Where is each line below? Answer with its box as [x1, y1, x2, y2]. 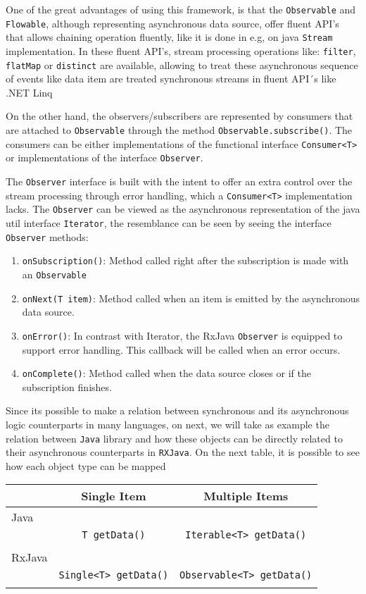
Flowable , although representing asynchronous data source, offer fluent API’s [6, 16, 339, 30]
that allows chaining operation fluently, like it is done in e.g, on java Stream [6, 30, 333, 44]
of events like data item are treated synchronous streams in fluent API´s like [6, 71, 336, 86]
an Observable [22, 266, 87, 281]
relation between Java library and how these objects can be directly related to [6, 431, 343, 445]
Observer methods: [6, 229, 89, 244]
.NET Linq [6, 85, 53, 99]
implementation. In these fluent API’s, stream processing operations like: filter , [6, 43, 356, 58]
